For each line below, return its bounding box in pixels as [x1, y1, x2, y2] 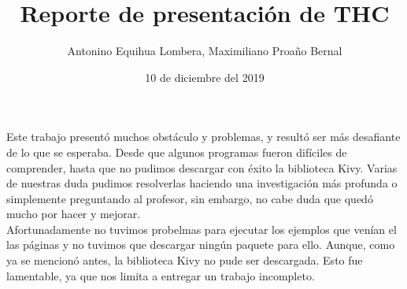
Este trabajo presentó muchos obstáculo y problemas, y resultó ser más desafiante [6, 128, 401, 145]
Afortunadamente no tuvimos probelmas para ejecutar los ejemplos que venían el [6, 220, 397, 237]
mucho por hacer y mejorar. [6, 206, 141, 222]
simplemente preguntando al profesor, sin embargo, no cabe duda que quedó [6, 190, 373, 206]
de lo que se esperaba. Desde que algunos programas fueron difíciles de [6, 143, 347, 160]
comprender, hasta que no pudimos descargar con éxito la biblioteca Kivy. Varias [6, 159, 398, 176]
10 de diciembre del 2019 [145, 69, 265, 85]
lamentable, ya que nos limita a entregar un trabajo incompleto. [6, 267, 315, 283]
